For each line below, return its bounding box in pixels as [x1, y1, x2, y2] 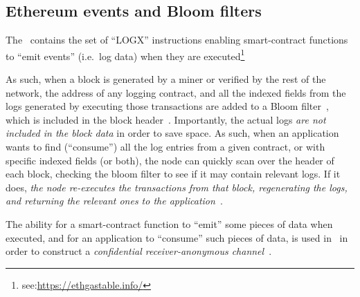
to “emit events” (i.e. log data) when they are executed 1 [6, 46, 245, 63]
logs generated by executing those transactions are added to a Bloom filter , [6, 99, 329, 113]
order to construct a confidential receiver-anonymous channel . [6, 244, 272, 258]
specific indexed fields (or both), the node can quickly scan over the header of [6, 153, 334, 167]
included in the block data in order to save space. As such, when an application [6, 126, 339, 140]
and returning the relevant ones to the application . [6, 193, 223, 208]
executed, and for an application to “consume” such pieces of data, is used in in [6, 230, 348, 245]
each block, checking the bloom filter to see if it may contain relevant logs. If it [6, 166, 341, 181]
